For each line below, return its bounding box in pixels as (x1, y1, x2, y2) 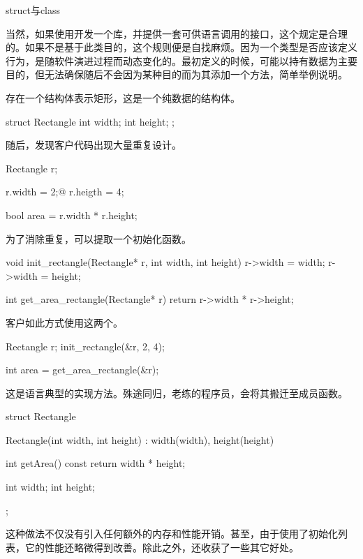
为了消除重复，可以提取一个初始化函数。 (6, 231, 191, 246)
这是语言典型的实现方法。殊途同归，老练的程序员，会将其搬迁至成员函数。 (6, 385, 348, 400)
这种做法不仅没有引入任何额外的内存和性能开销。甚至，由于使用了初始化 (6, 526, 338, 541)
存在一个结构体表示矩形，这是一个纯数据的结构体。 (6, 90, 240, 105)
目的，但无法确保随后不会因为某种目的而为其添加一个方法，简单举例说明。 (6, 67, 348, 82)
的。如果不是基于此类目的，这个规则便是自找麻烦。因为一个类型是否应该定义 (6, 40, 357, 54)
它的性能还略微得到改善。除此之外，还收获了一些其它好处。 (24, 539, 299, 554)
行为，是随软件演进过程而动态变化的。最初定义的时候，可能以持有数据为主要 (6, 53, 357, 68)
